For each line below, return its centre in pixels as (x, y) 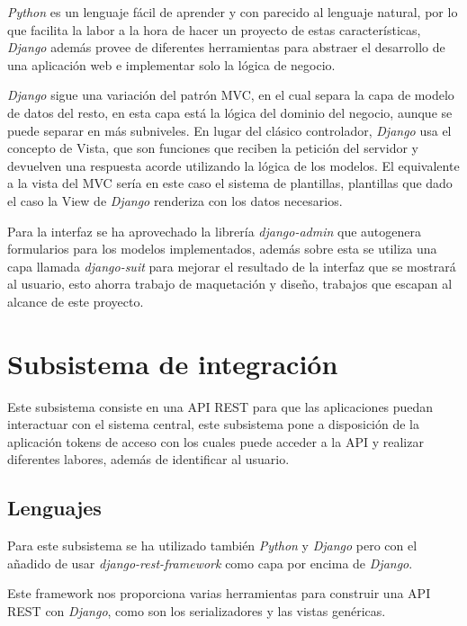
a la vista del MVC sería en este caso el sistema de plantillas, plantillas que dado (230, 183)
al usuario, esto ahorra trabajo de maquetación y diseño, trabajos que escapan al (230, 284)
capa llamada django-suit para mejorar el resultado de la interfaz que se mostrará (232, 266)
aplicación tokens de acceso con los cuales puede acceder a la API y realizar (216, 441)
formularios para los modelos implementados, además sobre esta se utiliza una (222, 249)
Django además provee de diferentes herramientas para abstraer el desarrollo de (226, 47)
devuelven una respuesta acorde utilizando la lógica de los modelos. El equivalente (233, 165)
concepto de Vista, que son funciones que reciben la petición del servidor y (213, 148)
